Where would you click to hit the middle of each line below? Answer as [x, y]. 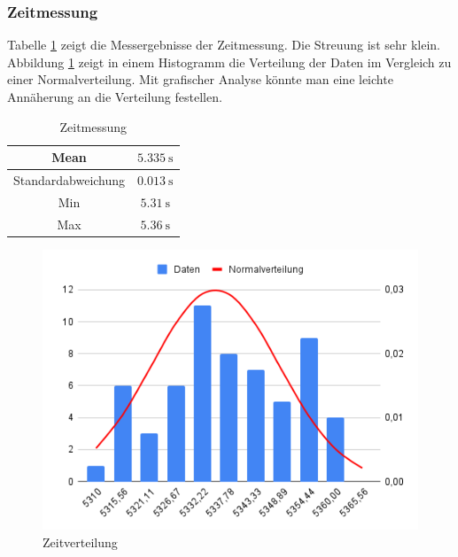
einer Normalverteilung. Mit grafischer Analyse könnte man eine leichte [200, 79]
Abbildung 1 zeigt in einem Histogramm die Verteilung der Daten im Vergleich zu [229, 62]
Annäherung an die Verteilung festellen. [115, 97]
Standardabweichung [70, 180]
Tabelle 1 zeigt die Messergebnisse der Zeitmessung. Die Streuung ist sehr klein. [224, 45]
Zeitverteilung [80, 542]
